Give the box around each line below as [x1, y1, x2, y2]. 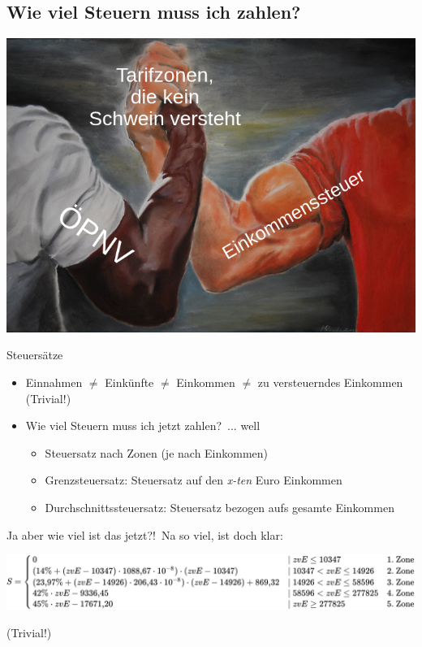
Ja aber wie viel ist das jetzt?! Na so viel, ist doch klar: [6, 526, 283, 543]
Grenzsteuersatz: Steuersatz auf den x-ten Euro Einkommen [45, 471, 342, 489]
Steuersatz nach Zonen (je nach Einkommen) [45, 444, 269, 461]
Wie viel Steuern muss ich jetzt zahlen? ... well [25, 417, 261, 434]
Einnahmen [25, 373, 83, 390]
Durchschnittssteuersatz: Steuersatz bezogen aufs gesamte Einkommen [45, 498, 394, 515]
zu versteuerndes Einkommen [257, 373, 403, 390]
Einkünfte [105, 373, 154, 390]
